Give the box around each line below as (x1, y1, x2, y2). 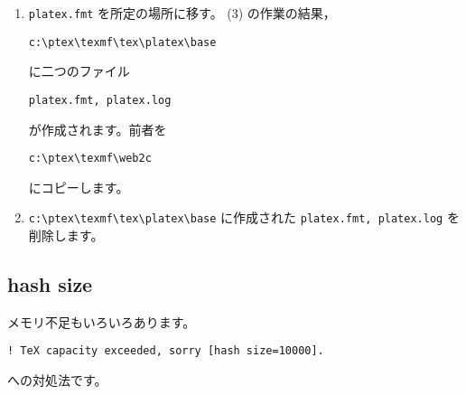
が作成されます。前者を (28, 119, 167, 138)
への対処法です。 (7, 371, 107, 390)
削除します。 (28, 226, 104, 245)
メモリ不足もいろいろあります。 (7, 312, 196, 331)
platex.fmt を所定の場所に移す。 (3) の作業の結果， (28, 4, 336, 22)
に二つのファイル (28, 61, 130, 80)
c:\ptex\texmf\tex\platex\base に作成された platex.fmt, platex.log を (28, 208, 460, 227)
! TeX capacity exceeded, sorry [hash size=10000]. (7, 344, 324, 358)
